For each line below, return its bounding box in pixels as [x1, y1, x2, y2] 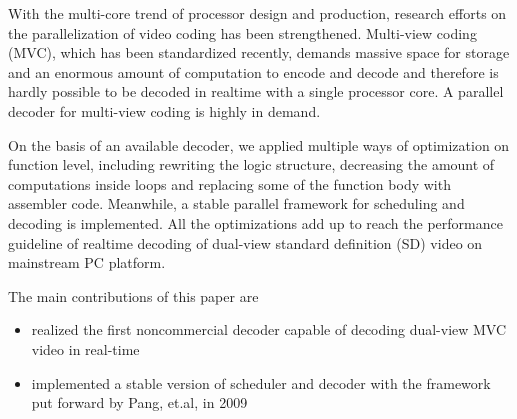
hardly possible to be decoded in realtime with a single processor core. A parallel [8, 81, 504, 102]
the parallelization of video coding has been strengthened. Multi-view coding [8, 22, 477, 43]
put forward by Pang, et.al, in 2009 [31, 392, 248, 413]
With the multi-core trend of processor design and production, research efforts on [8, 3, 507, 23]
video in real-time [31, 338, 140, 359]
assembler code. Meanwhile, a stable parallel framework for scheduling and [8, 193, 465, 214]
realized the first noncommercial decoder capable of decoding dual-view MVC [31, 319, 507, 340]
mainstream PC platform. [8, 252, 166, 273]
